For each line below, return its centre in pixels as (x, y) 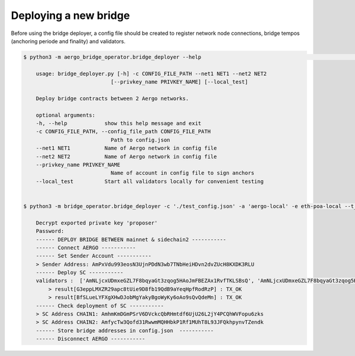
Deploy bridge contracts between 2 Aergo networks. (112, 98)
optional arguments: (66, 115)
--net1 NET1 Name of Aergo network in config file (126, 148)
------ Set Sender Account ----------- (94, 256)
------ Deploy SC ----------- (80, 273)
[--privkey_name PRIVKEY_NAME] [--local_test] (179, 82)
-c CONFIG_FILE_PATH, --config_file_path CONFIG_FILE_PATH (123, 132)
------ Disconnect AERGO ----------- (91, 339)
